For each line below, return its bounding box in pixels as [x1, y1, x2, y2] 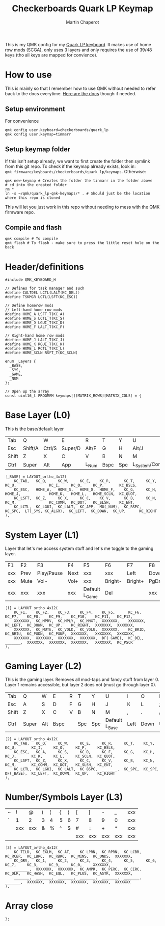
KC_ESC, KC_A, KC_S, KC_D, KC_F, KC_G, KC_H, [14, 749, 155, 754]
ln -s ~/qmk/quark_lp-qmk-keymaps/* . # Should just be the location [5, 191, 151, 196]
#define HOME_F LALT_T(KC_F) [5, 325, 65, 329]
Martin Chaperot [66, 19, 99, 25]
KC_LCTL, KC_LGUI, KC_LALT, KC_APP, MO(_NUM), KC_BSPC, [14, 504, 141, 510]
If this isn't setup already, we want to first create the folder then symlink [5, 158, 151, 164]
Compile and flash [5, 223, 62, 231]
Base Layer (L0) [5, 409, 71, 421]
